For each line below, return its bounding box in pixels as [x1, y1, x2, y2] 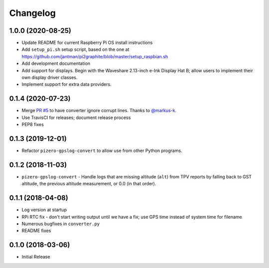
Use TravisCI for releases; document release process [21, 115, 131, 121]
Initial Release [21, 254, 50, 260]
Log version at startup [21, 207, 67, 213]
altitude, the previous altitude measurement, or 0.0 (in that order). [21, 181, 156, 187]
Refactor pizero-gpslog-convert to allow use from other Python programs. [21, 147, 182, 153]
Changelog [9, 7, 56, 18]
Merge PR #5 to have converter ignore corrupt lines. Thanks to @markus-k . [21, 108, 177, 114]
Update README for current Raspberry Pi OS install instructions [21, 40, 153, 46]
